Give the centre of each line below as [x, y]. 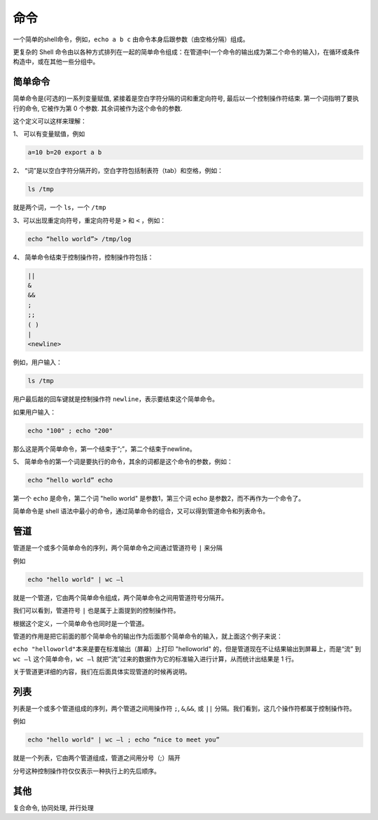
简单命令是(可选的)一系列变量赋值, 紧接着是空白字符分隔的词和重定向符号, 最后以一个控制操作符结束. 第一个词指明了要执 [186, 99]
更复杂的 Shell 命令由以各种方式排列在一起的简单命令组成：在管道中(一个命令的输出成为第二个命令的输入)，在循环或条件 [187, 52]
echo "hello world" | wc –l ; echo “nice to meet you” [124, 740]
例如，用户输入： [37, 362]
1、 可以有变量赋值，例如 [49, 134]
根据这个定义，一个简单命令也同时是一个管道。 [80, 623]
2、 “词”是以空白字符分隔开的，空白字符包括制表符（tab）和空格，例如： [118, 171]
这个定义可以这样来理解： [50, 121]
